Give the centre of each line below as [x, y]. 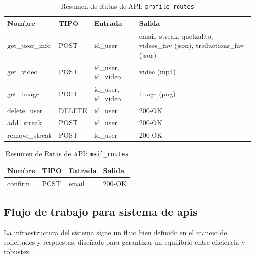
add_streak [25, 123]
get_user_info [29, 45]
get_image [23, 93]
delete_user [25, 110]
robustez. [18, 251]
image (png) [157, 93]
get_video [23, 72]
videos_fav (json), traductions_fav [191, 45]
